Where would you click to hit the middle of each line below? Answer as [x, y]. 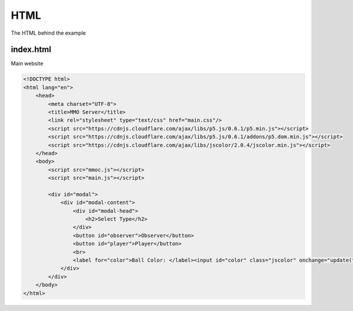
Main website [27, 63]
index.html [31, 50]
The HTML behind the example [49, 33]
